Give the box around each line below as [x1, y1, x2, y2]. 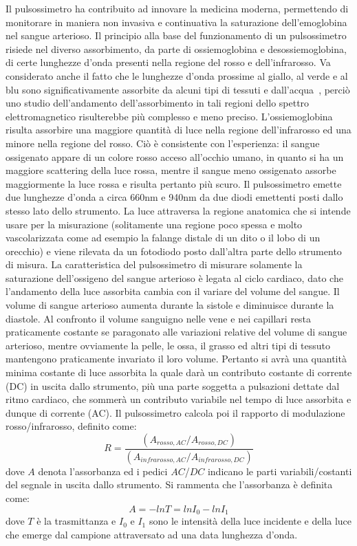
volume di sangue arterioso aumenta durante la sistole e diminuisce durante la [6, 298, 334, 312]
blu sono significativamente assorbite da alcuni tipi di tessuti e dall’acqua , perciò [6, 82, 350, 96]
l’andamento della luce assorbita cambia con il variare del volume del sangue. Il [6, 284, 340, 298]
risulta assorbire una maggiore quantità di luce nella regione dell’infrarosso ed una [6, 122, 351, 137]
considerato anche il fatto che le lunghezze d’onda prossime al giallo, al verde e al [6, 68, 348, 83]
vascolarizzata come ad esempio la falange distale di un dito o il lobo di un [6, 230, 321, 245]
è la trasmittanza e [36, 514, 116, 528]
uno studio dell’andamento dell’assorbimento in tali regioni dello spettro [6, 96, 310, 110]
